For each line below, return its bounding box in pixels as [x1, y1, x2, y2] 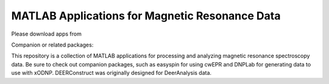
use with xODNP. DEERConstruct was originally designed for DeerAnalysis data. [11, 69, 212, 77]
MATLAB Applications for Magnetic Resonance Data [11, 9, 281, 22]
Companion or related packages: [11, 41, 94, 48]
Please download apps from [11, 30, 82, 37]
